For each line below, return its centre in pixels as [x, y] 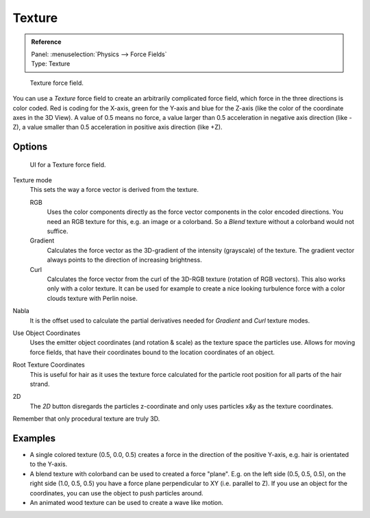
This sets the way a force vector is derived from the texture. [114, 190]
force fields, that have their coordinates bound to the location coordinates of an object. [152, 352]
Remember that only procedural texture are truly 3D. [86, 419]
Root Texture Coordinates [49, 365]
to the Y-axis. [49, 464]
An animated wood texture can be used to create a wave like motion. [127, 502]
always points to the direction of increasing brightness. [124, 260]
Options [30, 147]
